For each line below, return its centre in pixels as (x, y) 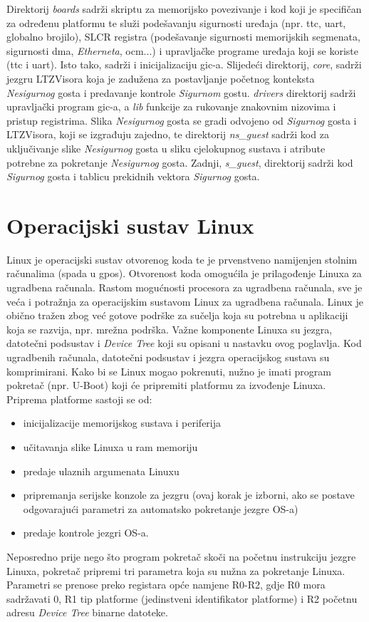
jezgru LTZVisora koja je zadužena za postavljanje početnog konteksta (161, 78)
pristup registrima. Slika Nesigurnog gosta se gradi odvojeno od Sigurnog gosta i (182, 120)
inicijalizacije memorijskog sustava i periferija (122, 423)
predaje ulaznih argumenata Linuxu (101, 471)
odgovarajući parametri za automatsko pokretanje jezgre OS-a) (161, 508)
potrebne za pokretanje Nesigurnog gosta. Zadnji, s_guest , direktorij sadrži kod (180, 162)
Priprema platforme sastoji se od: (79, 399)
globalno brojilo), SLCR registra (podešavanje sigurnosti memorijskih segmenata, (183, 37)
